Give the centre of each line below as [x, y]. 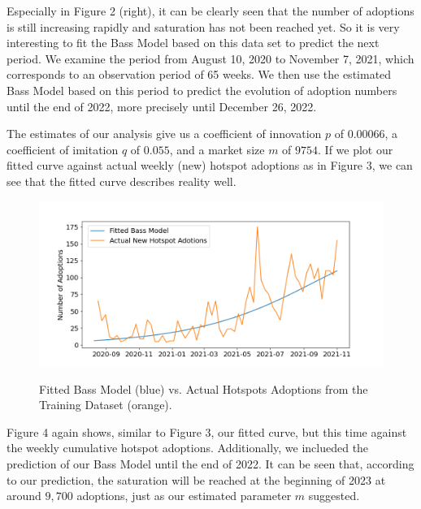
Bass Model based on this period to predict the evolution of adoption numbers [202, 90]
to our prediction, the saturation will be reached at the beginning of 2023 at [196, 479]
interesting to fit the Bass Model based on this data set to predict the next [193, 43]
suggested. [334, 496]
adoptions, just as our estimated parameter [184, 496]
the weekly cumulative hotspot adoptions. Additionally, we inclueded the [188, 448]
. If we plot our [356, 149]
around [24, 496]
